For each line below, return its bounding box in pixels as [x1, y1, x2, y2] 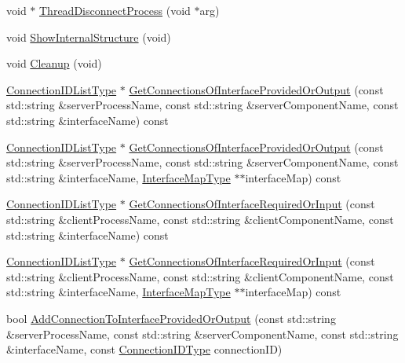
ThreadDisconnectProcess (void [39, 2, 191, 18]
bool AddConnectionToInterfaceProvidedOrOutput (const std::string [6, 310, 336, 326]
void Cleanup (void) [6, 55, 102, 71]
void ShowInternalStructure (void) [6, 28, 171, 45]
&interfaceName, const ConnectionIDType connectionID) [6, 341, 283, 357]
